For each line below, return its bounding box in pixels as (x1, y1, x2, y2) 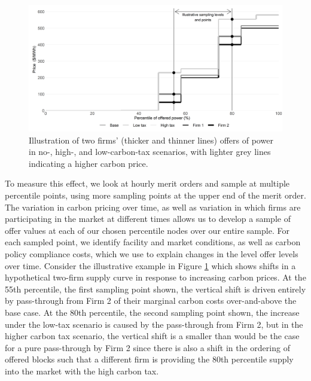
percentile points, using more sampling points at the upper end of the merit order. (5, 188, 306, 201)
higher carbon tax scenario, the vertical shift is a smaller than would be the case (5, 330, 300, 342)
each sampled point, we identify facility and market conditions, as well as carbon (5, 236, 301, 248)
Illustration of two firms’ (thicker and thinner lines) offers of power (29, 133, 273, 146)
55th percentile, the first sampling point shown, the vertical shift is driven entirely (5, 282, 306, 295)
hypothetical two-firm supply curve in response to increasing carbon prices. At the (5, 271, 306, 284)
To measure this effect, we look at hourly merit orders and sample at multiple (5, 177, 290, 190)
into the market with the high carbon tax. (5, 364, 159, 377)
